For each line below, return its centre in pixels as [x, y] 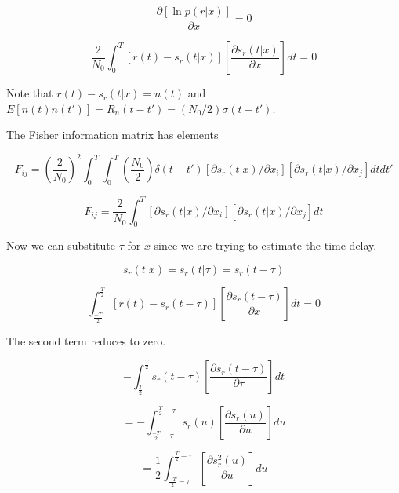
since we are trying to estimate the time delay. [265, 245]
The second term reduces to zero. [86, 340]
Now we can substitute [61, 245]
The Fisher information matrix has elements [112, 135]
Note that [30, 93]
